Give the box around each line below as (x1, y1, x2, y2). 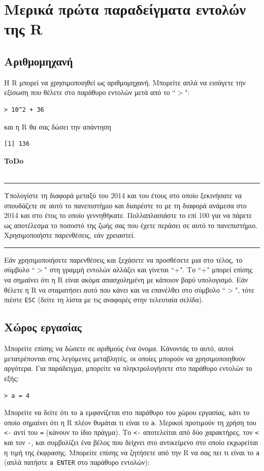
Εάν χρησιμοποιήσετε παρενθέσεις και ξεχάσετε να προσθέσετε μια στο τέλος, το (4, 254, 243, 265)
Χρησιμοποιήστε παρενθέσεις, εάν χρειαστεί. (4, 230, 136, 240)
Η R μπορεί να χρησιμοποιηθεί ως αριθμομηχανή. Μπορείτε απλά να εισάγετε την (4, 77, 246, 87)
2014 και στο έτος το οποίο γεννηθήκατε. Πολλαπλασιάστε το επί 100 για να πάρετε (4, 210, 252, 221)
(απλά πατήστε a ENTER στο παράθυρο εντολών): (4, 457, 150, 467)
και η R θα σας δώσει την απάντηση (4, 121, 111, 132)
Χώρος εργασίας (4, 319, 82, 335)
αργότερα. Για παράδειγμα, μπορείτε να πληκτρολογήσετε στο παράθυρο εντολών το (4, 363, 252, 373)
